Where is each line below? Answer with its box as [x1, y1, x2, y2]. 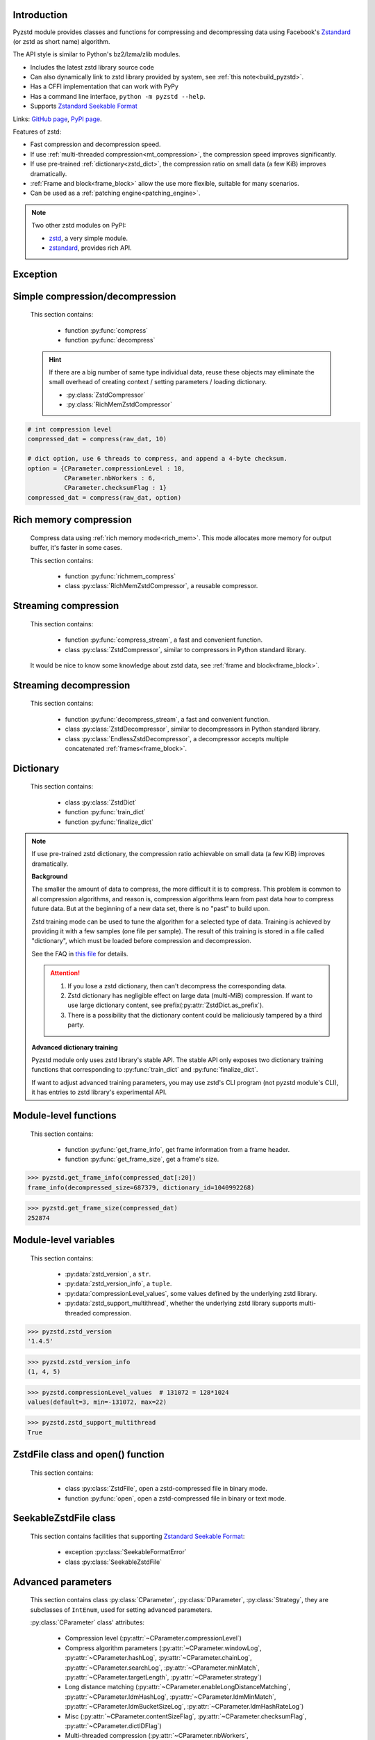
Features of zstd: [12, 127, 62, 136]
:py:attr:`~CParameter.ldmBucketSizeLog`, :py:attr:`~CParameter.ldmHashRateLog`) [65, 1702, 304, 1711]
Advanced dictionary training [31, 1043, 118, 1051]
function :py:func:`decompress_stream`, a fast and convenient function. [65, 715, 270, 723]
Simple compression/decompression [12, 290, 176, 302]
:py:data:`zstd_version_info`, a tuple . [65, 1279, 172, 1288]
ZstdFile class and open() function [12, 1448, 165, 1461]
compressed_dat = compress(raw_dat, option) [27, 493, 182, 501]
